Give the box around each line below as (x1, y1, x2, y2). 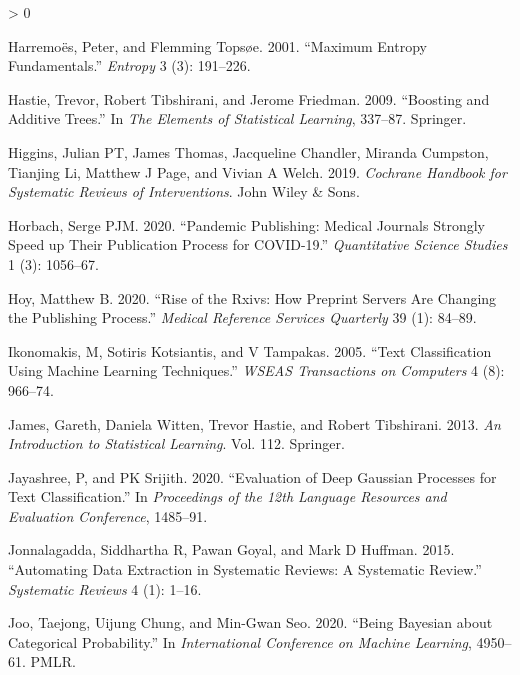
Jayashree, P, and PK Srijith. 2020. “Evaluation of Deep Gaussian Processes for (8, 466, 497, 487)
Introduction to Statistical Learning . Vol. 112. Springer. (8, 433, 345, 454)
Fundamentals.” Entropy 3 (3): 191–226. (8, 55, 251, 76)
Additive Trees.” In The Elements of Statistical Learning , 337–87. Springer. (8, 108, 467, 129)
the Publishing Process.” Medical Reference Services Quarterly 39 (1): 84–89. (8, 307, 477, 328)
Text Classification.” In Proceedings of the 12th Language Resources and (8, 486, 447, 507)
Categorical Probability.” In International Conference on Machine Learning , (8, 631, 472, 652)
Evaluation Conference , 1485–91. (8, 505, 208, 526)
